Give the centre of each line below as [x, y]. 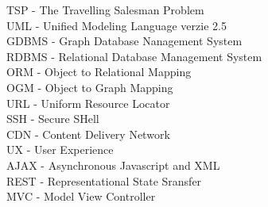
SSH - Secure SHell [53, 119]
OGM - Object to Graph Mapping [90, 87]
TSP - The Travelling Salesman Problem [105, 10]
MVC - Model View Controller [81, 196]
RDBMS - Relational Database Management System [134, 56]
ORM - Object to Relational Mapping [99, 72]
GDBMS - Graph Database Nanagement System [124, 41]
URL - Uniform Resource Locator [88, 103]
